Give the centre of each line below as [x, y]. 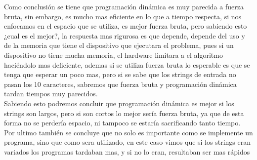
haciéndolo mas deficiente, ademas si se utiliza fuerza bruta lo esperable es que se [127, 64]
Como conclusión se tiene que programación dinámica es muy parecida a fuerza [124, 6]
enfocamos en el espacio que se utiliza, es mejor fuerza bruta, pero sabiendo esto [126, 26]
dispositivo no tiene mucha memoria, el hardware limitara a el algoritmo [113, 55]
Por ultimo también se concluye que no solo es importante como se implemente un [128, 132]
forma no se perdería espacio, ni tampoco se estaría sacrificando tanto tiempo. [122, 123]
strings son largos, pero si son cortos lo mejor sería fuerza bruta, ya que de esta [124, 113]
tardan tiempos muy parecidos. [51, 94]
